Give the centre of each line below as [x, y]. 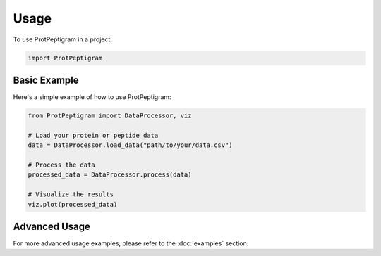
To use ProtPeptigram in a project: [63, 39]
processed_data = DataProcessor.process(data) [110, 175]
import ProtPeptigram [65, 58]
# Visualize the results [71, 194]
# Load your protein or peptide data [93, 135]
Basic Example [46, 80]
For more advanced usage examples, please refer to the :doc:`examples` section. [131, 243]
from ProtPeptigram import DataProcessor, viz [110, 116]
